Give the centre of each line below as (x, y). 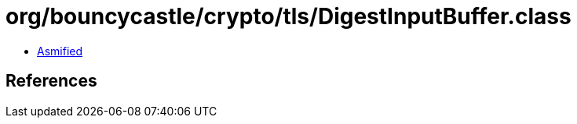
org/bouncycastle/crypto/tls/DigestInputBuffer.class (288, 16)
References (51, 81)
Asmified (60, 51)
